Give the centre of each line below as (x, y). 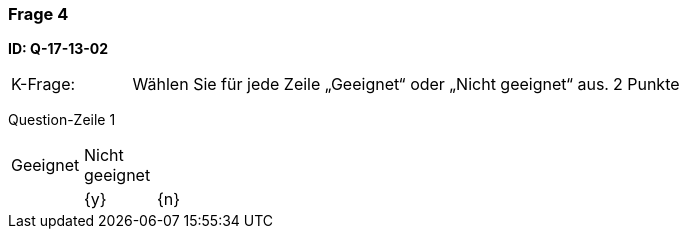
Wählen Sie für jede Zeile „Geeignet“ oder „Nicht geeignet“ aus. (370, 84)
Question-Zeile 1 (62, 120)
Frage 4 (38, 14)
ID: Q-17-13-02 (58, 49)
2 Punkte (646, 84)
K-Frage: (43, 84)
